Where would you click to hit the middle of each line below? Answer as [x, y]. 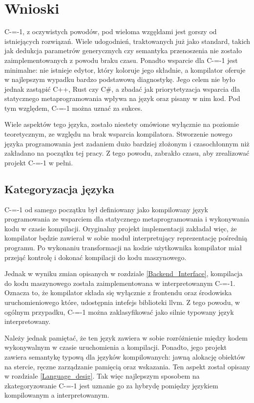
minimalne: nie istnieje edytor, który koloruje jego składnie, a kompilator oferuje [125, 70]
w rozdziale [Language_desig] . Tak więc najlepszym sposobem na [102, 376]
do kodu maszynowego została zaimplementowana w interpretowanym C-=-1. [120, 283]
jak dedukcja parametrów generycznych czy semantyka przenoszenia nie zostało [123, 50]
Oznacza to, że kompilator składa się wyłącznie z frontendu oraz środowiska [118, 292]
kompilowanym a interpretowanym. [57, 395]
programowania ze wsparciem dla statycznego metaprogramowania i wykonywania [127, 219]
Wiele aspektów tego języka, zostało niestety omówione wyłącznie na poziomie [122, 124]
